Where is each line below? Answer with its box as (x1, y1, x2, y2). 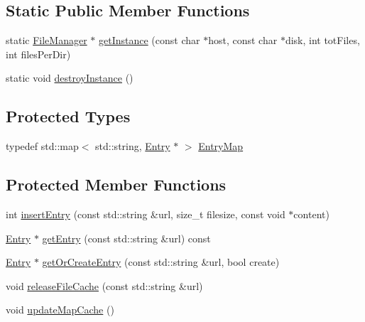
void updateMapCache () (6, 302, 114, 317)
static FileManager (6, 33, 87, 48)
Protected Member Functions (6, 173, 227, 195)
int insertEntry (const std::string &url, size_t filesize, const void (6, 206, 285, 221)
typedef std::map (6, 139, 79, 154)
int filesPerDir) (6, 46, 71, 61)
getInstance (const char (99, 33, 200, 48)
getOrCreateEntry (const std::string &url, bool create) (42, 254, 280, 269)
